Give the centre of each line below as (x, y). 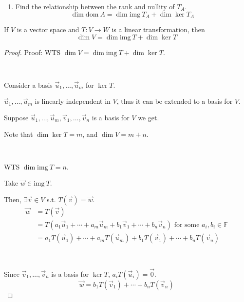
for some (187, 225)
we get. (149, 118)
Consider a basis (28, 85)
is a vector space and (48, 29)
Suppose (16, 118)
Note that (19, 134)
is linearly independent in (73, 101)
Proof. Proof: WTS (32, 52)
